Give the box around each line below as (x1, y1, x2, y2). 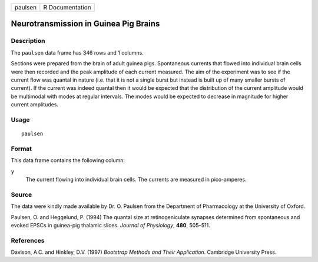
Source (11, 190, 32, 199)
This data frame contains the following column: (11, 157, 125, 164)
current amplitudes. (11, 101, 59, 108)
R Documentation (43, 4, 91, 11)
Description (11, 37, 45, 45)
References (11, 236, 45, 244)
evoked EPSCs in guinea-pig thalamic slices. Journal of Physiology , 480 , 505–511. (11, 221, 210, 229)
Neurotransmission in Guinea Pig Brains (11, 19, 160, 29)
